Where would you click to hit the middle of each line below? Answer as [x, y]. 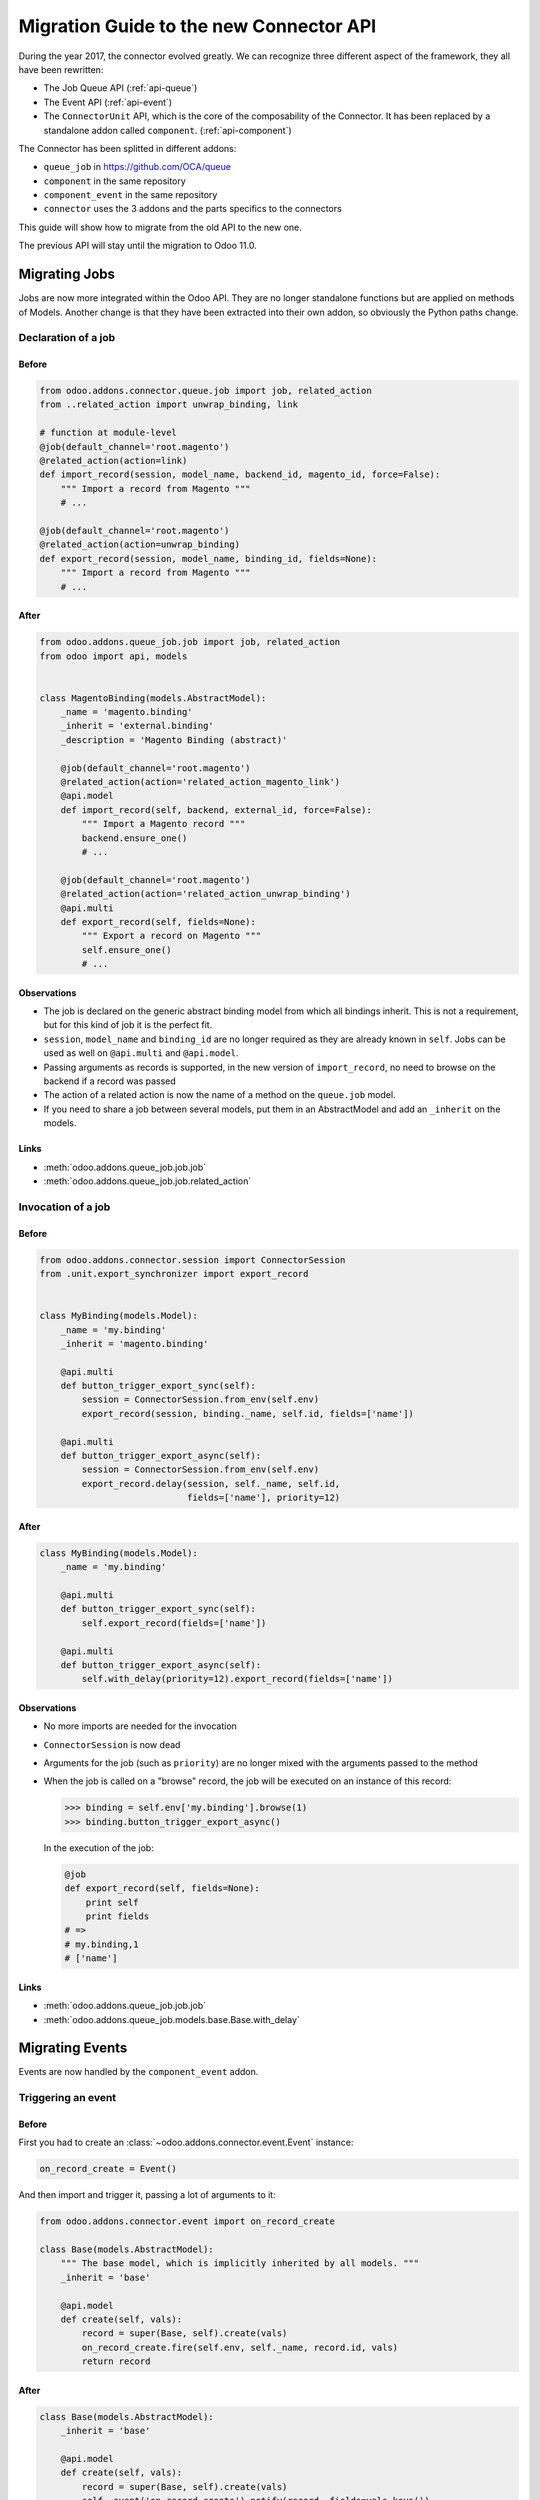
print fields [117, 1916]
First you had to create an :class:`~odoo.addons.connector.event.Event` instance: [186, 2142]
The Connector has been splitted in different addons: [127, 148]
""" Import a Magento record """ [163, 824]
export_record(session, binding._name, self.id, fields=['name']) [248, 1413]
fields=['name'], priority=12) [263, 1498]
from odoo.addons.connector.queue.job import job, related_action [205, 391]
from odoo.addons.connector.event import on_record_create [187, 2221]
